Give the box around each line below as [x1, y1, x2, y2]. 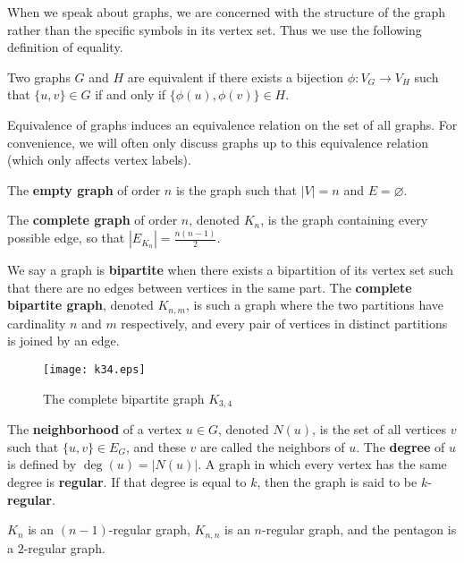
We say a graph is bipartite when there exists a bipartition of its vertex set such [7, 260, 453, 279]
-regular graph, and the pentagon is [262, 520, 457, 539]
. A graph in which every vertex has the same [198, 455, 447, 473]
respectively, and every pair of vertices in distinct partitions [121, 313, 448, 332]
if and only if [95, 85, 166, 104]
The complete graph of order [7, 210, 178, 229]
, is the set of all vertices [312, 420, 447, 439]
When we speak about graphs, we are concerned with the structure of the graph [7, 3, 446, 21]
